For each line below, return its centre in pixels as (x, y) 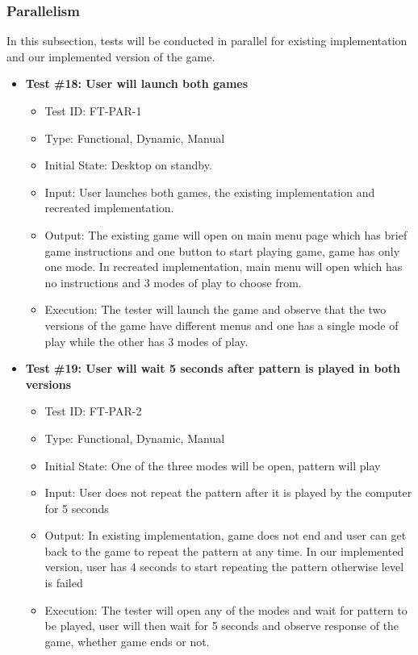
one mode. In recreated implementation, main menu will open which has (224, 267)
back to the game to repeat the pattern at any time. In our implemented (224, 551)
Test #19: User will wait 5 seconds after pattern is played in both (213, 368)
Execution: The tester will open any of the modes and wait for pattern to (226, 609)
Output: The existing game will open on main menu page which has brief (226, 234)
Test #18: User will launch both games (137, 83)
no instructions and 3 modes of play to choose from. (173, 282)
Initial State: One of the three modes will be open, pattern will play (213, 465)
